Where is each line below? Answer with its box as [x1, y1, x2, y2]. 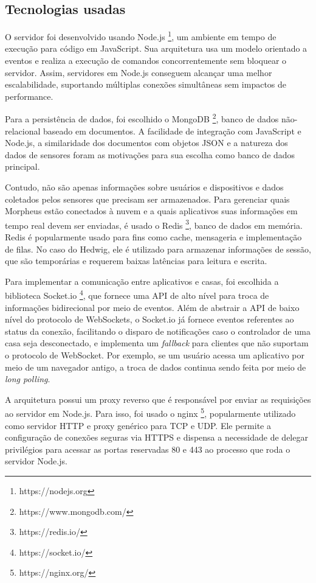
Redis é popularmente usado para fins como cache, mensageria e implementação [5, 231, 302, 243]
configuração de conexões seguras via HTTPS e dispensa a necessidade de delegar [5, 431, 308, 444]
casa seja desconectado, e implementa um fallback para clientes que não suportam [5, 337, 309, 349]
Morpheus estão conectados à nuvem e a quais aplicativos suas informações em [5, 204, 298, 217]
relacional [5, 124, 41, 137]
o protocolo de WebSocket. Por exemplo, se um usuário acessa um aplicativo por [5, 349, 304, 361]
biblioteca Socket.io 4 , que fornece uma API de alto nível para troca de [5, 287, 269, 302]
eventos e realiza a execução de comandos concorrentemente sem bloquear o [5, 54, 287, 67]
